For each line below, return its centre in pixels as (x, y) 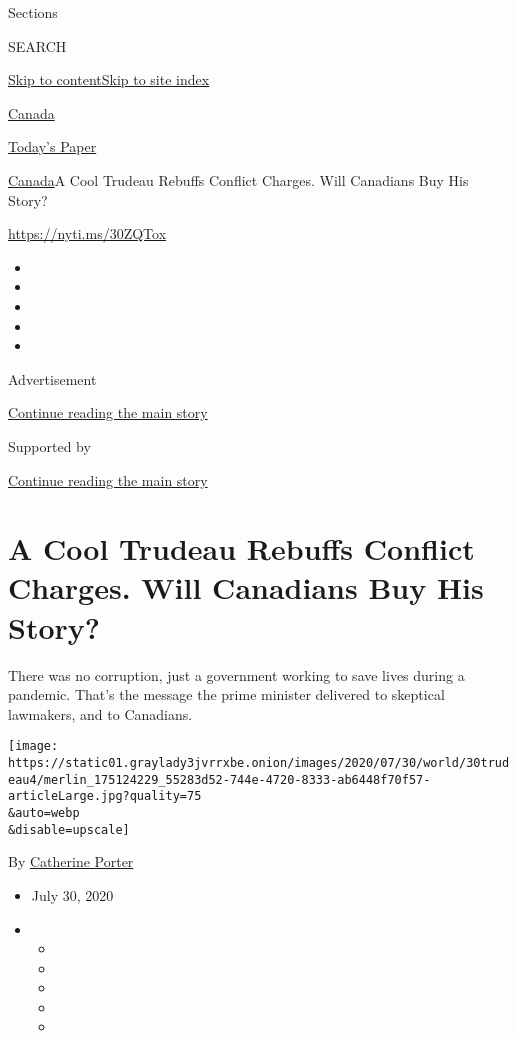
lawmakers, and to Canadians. (100, 713)
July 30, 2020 (72, 894)
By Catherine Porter (71, 861)
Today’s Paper (52, 146)
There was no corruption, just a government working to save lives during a (236, 674)
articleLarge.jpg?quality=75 (105, 796)
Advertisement (52, 378)
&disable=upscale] (69, 829)
